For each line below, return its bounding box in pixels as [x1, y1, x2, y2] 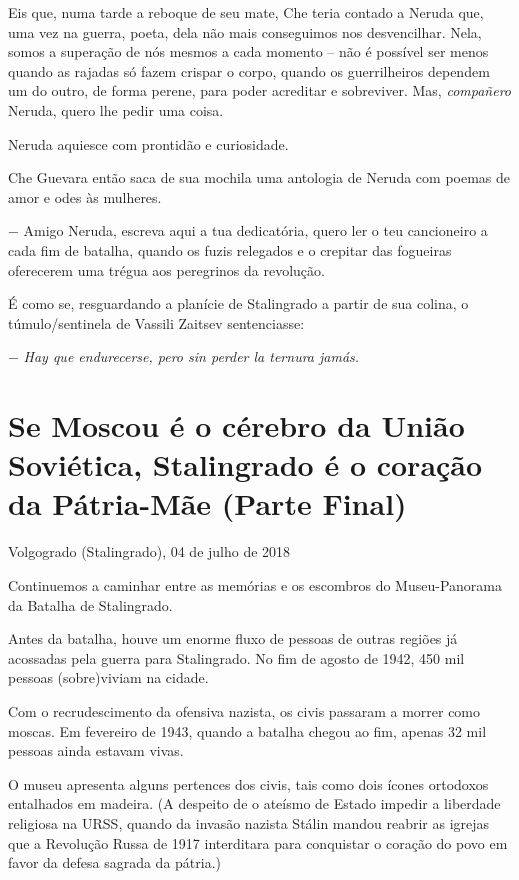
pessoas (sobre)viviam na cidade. [8, 667, 209, 688]
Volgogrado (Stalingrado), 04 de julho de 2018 [8, 541, 291, 562]
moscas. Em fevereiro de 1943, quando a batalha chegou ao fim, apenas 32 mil [8, 720, 487, 741]
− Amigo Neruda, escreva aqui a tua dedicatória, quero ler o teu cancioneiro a [8, 220, 488, 241]
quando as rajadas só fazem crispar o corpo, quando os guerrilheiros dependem [8, 60, 490, 81]
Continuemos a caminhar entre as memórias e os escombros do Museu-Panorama [8, 575, 502, 595]
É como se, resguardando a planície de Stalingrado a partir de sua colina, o [8, 293, 469, 314]
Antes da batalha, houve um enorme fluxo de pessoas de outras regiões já [8, 628, 458, 649]
